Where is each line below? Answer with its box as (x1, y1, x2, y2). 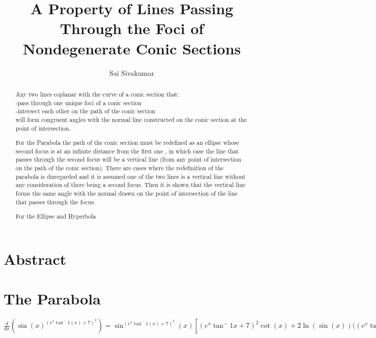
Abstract (4, 248, 67, 269)
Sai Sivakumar (109, 67, 154, 78)
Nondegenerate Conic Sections (22, 38, 241, 58)
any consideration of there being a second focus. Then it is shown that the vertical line (15, 180, 246, 189)
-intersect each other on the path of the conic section (15, 107, 156, 115)
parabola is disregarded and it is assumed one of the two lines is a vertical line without (15, 172, 246, 180)
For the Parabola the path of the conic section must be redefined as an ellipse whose (15, 138, 239, 147)
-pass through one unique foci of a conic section (15, 98, 142, 107)
